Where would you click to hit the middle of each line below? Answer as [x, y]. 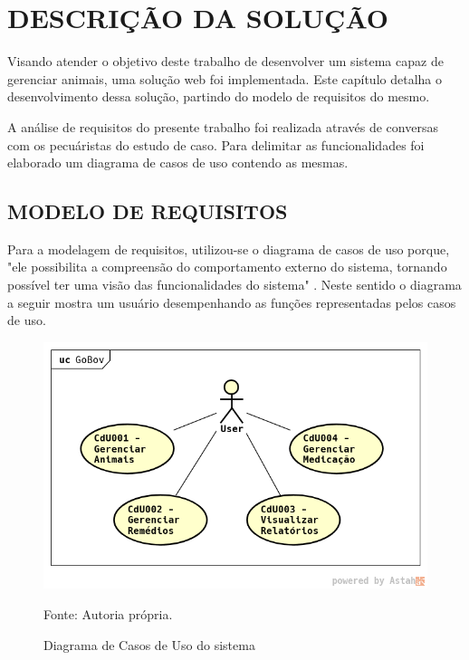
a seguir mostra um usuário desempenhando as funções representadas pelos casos [232, 302]
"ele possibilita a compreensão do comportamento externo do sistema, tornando [227, 267]
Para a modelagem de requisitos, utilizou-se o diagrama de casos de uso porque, [229, 249]
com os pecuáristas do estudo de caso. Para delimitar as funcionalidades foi [216, 144]
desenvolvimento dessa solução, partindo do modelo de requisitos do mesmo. [219, 96]
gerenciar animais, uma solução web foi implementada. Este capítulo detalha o [225, 78]
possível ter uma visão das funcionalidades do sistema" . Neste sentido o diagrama [234, 285]
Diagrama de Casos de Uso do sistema [149, 644]
